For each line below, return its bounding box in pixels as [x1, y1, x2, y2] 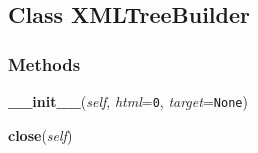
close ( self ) [8, 124, 73, 145]
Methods [8, 51, 81, 76]
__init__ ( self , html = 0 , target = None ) [8, 91, 248, 111]
